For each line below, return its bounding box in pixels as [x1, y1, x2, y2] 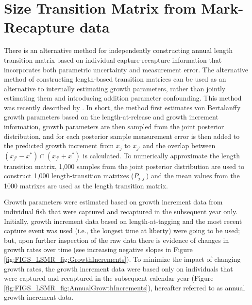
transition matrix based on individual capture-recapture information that [4, 54, 222, 65]
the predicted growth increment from [4, 140, 114, 151]
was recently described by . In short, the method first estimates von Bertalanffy [4, 102, 241, 112]
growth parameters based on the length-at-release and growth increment [4, 112, 218, 122]
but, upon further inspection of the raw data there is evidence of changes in [4, 235, 229, 245]
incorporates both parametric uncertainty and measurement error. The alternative [4, 64, 249, 74]
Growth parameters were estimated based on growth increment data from [4, 197, 223, 207]
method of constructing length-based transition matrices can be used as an [4, 74, 226, 84]
